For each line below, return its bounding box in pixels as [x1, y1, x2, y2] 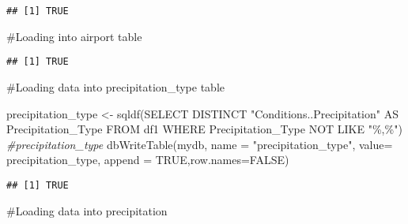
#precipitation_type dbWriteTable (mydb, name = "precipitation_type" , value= [6, 136, 393, 152]
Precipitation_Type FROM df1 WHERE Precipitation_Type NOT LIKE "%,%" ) [6, 121, 402, 137]
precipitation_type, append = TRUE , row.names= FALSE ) [6, 151, 289, 168]
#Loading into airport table [6, 28, 142, 44]
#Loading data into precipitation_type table [6, 78, 225, 95]
